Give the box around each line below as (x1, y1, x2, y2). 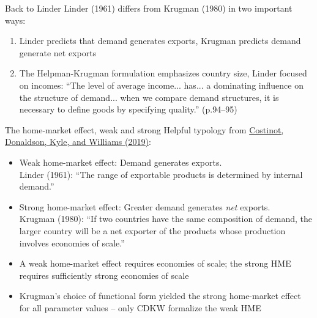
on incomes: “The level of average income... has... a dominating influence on (19, 78, 304, 91)
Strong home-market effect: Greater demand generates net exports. (19, 200, 270, 213)
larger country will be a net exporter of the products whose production (19, 224, 286, 237)
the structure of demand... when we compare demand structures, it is (19, 91, 279, 103)
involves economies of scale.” (19, 236, 125, 249)
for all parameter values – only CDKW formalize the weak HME (19, 301, 261, 314)
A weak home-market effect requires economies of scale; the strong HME (19, 257, 291, 270)
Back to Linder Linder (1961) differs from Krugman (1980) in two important (5, 2, 293, 14)
